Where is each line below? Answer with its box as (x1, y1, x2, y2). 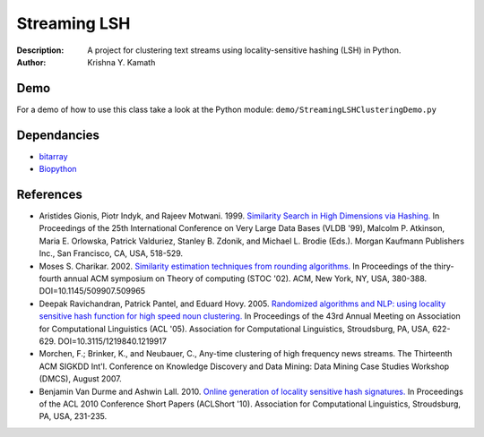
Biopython (39, 164, 77, 175)
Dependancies (16, 127, 100, 142)
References (16, 186, 82, 201)
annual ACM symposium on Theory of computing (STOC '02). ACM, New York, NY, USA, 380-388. (63, 273, 428, 284)
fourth (39, 273, 62, 284)
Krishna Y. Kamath (87, 56, 156, 67)
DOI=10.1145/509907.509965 (39, 286, 146, 296)
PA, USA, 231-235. (39, 411, 108, 422)
